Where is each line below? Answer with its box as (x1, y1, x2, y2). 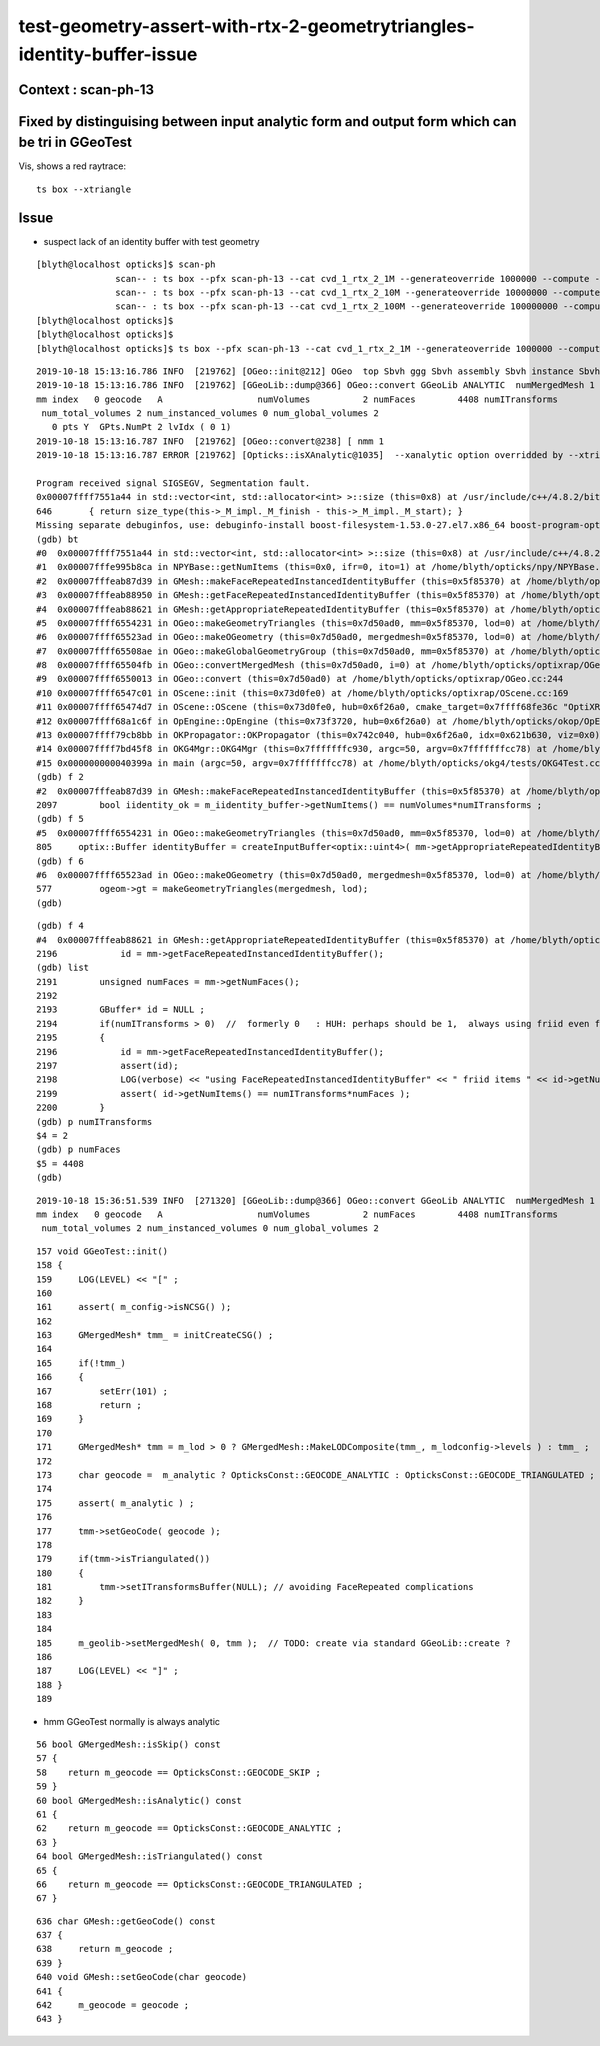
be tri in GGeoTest (18, 134, 133, 151)
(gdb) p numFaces (36, 1144, 121, 1155)
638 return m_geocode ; (36, 1943, 174, 1955)
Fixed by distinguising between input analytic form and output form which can (18, 113, 517, 130)
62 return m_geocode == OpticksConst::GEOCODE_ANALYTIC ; (36, 1823, 342, 1834)
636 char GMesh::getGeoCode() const (36, 1915, 216, 1927)
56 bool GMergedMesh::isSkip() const (36, 1739, 222, 1750)
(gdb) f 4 (36, 920, 84, 932)
